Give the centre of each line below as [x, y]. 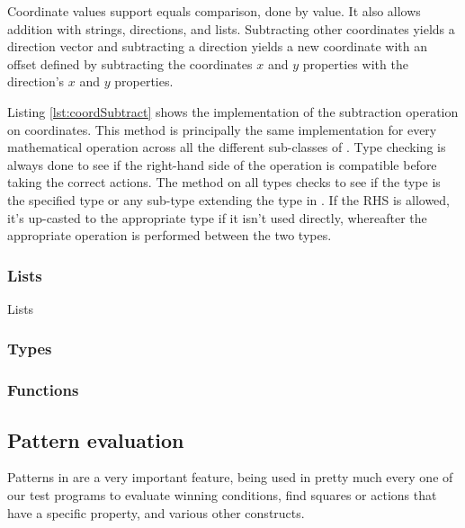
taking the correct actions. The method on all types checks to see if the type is [224, 182]
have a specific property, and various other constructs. [156, 512]
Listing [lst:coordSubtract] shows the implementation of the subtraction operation [233, 111]
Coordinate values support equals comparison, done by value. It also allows [214, 11]
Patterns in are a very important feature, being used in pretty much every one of [230, 477]
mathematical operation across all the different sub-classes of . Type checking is [227, 147]
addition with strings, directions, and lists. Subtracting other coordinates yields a [231, 28]
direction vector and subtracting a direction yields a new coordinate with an [218, 46]
